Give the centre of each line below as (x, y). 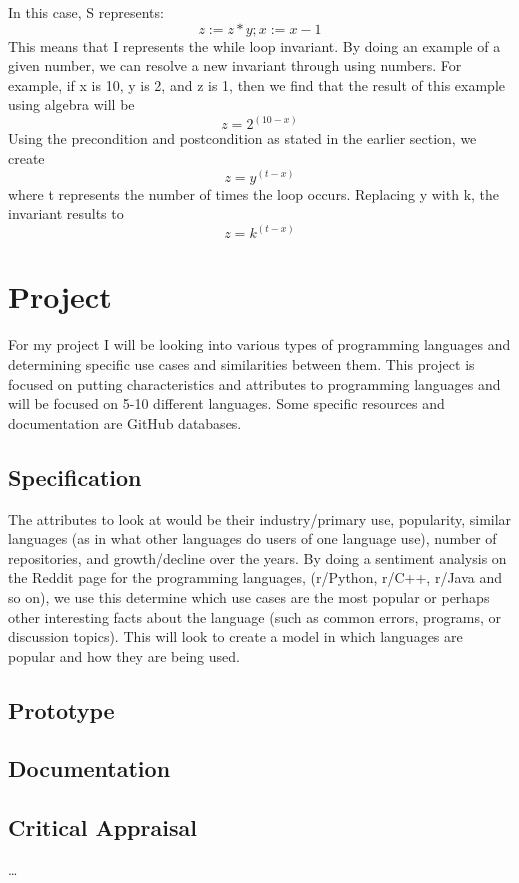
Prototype (61, 709)
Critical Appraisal (102, 827)
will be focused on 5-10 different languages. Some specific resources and (226, 403)
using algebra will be (71, 104)
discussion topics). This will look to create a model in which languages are (235, 636)
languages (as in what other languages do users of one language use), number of (252, 538)
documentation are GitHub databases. (125, 422)
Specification (75, 476)
